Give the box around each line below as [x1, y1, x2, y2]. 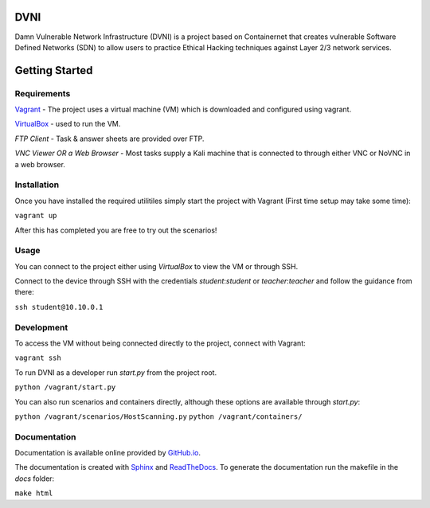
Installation [14, 179, 60, 190]
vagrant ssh [14, 354, 61, 362]
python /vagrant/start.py [14, 383, 116, 392]
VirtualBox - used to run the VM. [14, 119, 121, 129]
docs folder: [14, 474, 55, 483]
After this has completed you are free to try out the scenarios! [14, 225, 217, 235]
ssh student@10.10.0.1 [14, 303, 104, 311]
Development [14, 322, 68, 333]
